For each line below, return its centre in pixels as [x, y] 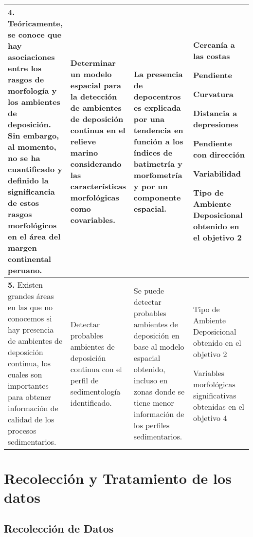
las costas [212, 56]
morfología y [32, 90]
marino [84, 152]
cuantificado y [35, 169]
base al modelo [159, 346]
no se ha [24, 158]
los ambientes [34, 102]
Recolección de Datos [59, 528]
